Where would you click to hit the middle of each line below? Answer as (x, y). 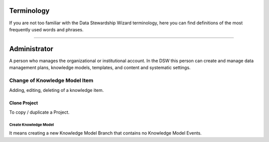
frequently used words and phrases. (46, 29)
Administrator (31, 49)
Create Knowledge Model (32, 125)
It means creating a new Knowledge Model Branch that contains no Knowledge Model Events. (105, 133)
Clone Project (24, 103)
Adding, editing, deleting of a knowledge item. (57, 90)
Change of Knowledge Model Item (51, 80)
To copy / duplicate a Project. (39, 112)
